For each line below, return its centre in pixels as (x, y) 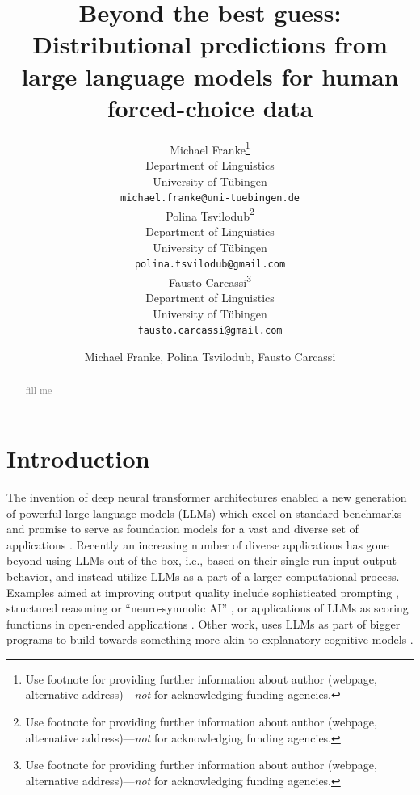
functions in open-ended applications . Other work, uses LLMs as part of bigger (204, 623)
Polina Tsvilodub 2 (210, 214)
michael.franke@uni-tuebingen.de (210, 198)
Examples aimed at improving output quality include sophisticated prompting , (203, 592)
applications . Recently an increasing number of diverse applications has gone (198, 544)
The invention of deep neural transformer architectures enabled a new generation (207, 496)
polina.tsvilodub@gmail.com (210, 265)
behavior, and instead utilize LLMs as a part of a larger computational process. (203, 576)
